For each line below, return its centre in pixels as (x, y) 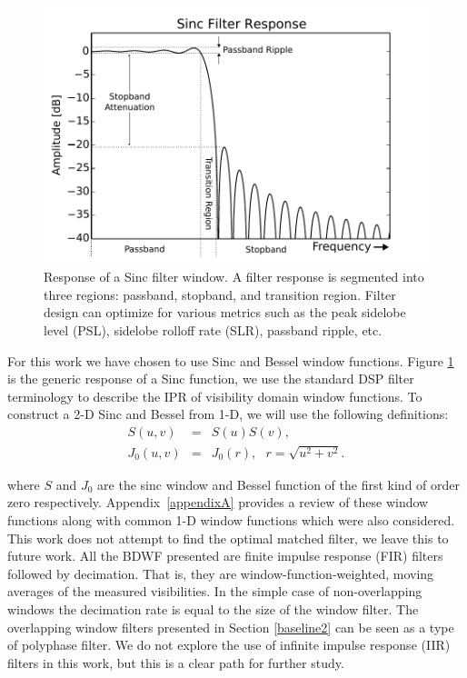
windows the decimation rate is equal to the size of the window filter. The (213, 609)
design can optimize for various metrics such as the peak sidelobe (225, 312)
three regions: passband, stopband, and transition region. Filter (220, 294)
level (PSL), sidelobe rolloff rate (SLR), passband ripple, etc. (213, 330)
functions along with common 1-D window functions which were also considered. (231, 520)
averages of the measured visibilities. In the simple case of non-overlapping (215, 591)
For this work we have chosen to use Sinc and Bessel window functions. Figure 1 (231, 360)
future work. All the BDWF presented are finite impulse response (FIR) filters (225, 556)
